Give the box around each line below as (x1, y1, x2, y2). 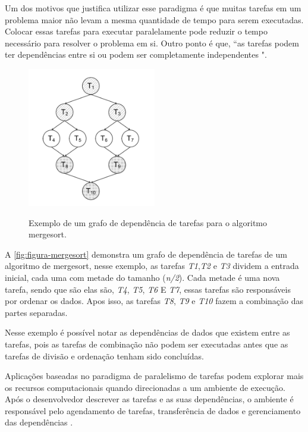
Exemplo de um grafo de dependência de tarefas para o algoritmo (29, 216, 267, 228)
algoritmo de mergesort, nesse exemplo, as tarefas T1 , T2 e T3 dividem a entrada (5, 259, 299, 272)
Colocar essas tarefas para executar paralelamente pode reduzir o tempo (5, 25, 268, 37)
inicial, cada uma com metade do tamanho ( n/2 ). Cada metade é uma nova (5, 271, 280, 283)
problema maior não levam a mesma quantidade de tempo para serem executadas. (5, 13, 304, 26)
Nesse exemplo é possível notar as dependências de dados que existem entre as (5, 326, 290, 339)
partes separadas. (5, 306, 68, 318)
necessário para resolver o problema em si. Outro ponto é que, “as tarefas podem (5, 36, 299, 49)
